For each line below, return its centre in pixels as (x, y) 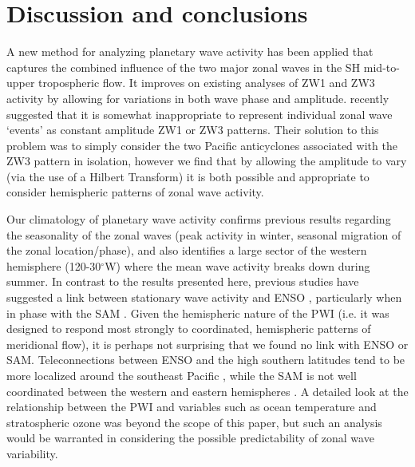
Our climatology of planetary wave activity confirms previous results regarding (199, 219)
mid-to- (381, 67)
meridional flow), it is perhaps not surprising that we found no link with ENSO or (207, 344)
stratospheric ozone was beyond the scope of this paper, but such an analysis (194, 422)
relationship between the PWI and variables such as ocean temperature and (192, 407)
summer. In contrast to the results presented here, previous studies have (183, 281)
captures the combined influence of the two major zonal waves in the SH (184, 67)
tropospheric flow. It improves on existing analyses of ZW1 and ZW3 (207, 83)
